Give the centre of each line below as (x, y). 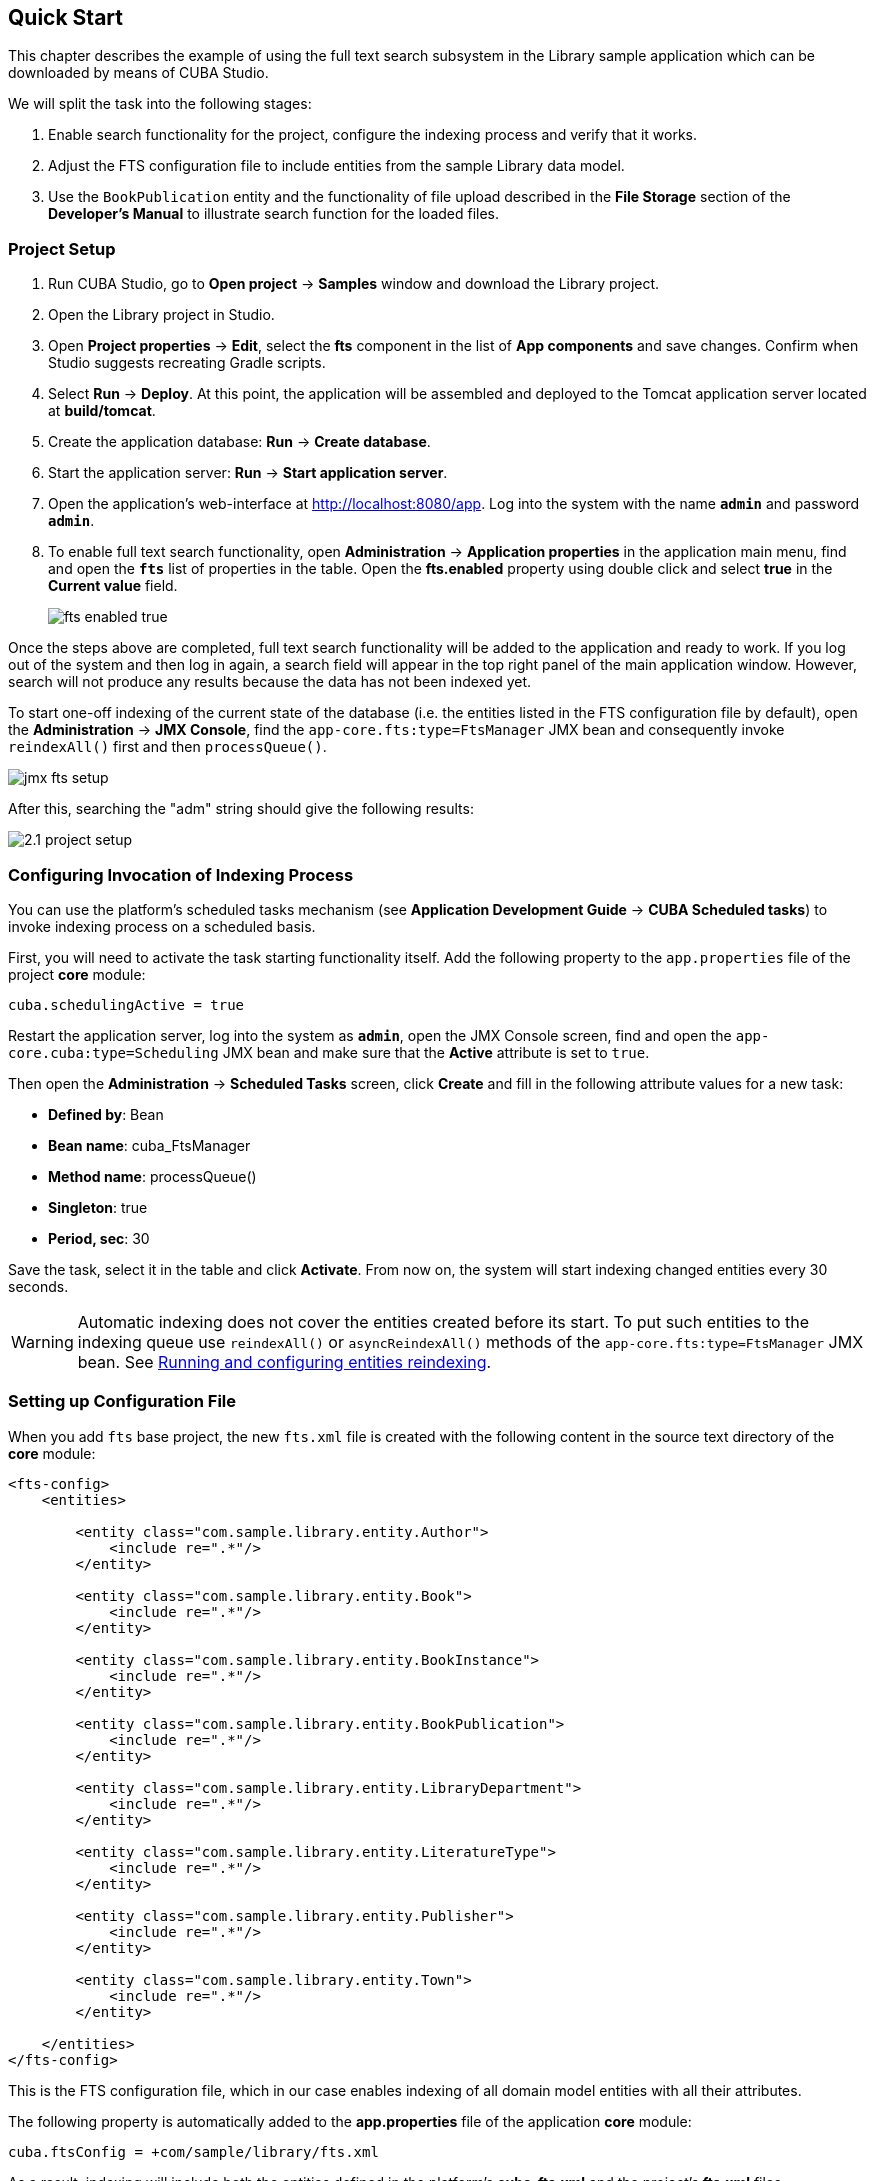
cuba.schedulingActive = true (126, 1004)
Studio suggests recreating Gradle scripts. (187, 363)
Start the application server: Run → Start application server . (248, 473)
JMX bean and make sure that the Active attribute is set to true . (436, 1052)
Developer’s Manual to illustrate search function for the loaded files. (274, 214)
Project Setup (62, 248)
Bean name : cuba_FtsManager (149, 1145)
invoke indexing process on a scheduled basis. (162, 926)
